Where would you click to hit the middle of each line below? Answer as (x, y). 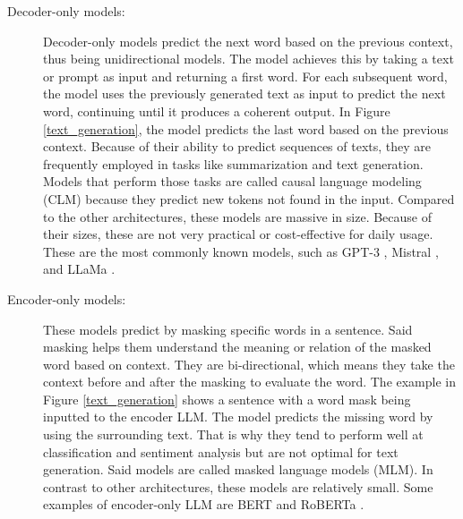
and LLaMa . (79, 269)
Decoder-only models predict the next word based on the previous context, (248, 41)
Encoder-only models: (67, 298)
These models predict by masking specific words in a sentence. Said (228, 329)
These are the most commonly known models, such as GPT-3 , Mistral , (241, 251)
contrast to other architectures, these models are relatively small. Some (238, 486)
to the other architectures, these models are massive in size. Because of (238, 216)
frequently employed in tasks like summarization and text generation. (233, 163)
